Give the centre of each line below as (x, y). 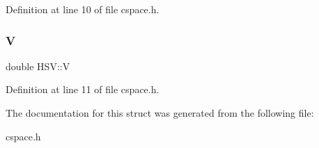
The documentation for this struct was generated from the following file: (160, 113)
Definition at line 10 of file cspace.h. (83, 9)
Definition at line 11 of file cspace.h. (83, 89)
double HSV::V (38, 66)
